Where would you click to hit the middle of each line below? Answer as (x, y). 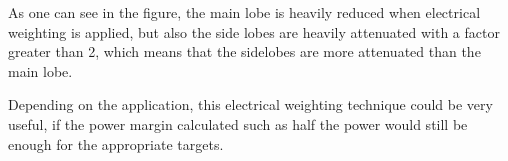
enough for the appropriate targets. (116, 143)
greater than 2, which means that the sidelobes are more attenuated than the (244, 51)
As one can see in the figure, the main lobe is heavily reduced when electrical (244, 12)
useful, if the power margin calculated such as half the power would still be (238, 123)
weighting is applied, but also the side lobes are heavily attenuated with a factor (254, 31)
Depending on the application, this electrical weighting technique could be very (250, 104)
